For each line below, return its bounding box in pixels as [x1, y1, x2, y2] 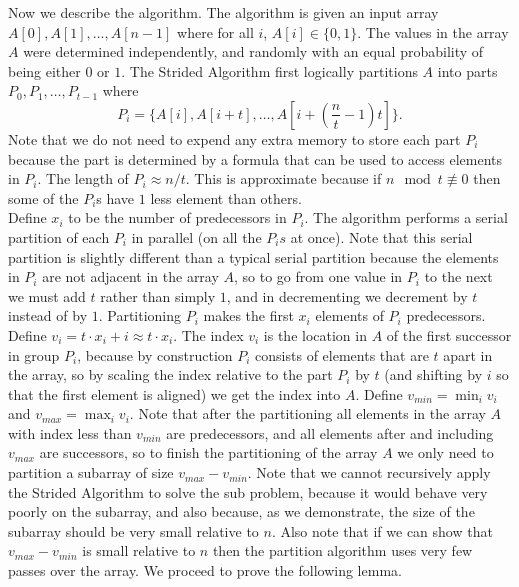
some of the [8, 187, 79, 208]
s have [96, 187, 135, 208]
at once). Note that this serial [290, 226, 473, 247]
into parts [437, 60, 498, 81]
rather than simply [100, 285, 216, 306]
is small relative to [82, 540, 196, 561]
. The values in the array [357, 21, 509, 42]
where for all [177, 21, 254, 42]
